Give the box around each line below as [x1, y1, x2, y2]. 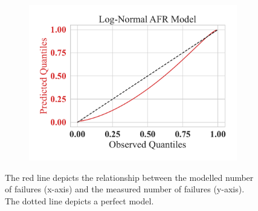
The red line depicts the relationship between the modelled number [5, 171, 254, 183]
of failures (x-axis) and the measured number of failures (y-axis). [5, 183, 245, 195]
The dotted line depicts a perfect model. [5, 194, 154, 207]
